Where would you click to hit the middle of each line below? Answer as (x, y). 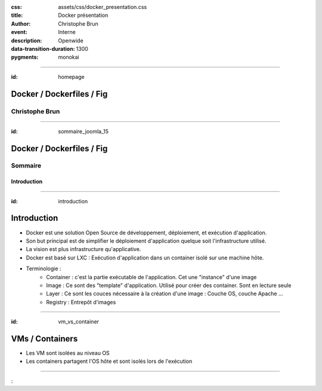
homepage (71, 77)
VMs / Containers (44, 339)
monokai (69, 57)
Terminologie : (44, 268)
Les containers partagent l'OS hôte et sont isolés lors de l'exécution (109, 361)
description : (27, 40)
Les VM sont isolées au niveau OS (68, 353)
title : (17, 16)
